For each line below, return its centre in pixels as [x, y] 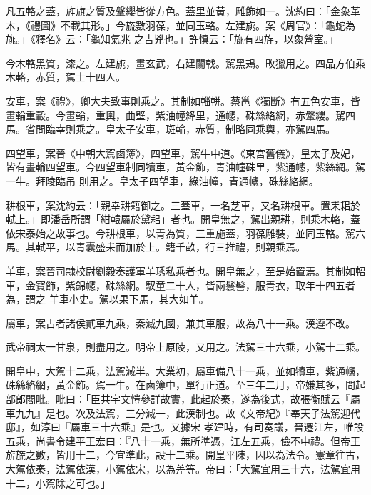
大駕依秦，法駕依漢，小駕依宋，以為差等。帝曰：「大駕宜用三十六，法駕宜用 [183, 469]
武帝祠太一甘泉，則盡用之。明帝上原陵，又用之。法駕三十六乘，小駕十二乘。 [185, 347]
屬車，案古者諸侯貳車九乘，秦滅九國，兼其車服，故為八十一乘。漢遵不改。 [181, 322]
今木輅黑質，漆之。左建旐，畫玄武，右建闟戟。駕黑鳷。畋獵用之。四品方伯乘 [185, 62]
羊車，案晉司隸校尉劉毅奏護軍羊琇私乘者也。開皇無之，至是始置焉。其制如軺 [185, 270]
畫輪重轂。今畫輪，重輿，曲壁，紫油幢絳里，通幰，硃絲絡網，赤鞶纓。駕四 [181, 115]
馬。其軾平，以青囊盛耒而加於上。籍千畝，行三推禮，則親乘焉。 [156, 247]
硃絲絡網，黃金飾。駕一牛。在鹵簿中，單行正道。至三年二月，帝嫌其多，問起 [185, 385]
